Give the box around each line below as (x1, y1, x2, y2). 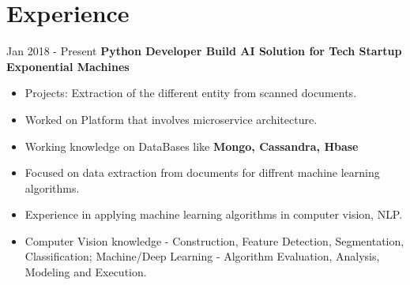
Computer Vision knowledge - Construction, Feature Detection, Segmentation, (24, 232, 404, 249)
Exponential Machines (6, 58, 130, 74)
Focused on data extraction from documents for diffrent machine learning (24, 164, 380, 181)
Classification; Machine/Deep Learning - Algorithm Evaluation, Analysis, (24, 248, 380, 264)
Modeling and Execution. (24, 264, 147, 280)
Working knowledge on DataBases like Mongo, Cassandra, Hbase (24, 137, 359, 154)
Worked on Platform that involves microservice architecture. (24, 111, 318, 127)
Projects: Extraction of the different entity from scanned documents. (24, 84, 357, 101)
